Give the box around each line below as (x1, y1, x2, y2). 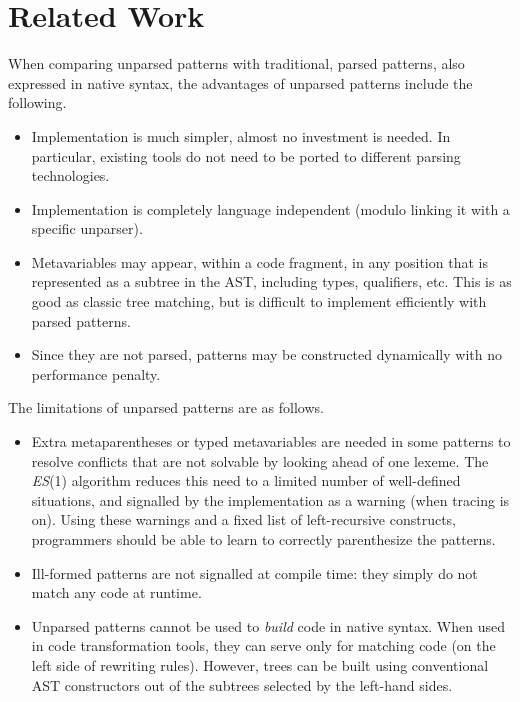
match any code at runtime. (31, 582, 202, 603)
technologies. (31, 165, 110, 186)
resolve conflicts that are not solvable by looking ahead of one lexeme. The (31, 450, 489, 471)
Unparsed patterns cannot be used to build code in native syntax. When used (31, 615, 505, 636)
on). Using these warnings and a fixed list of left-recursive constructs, (31, 509, 456, 530)
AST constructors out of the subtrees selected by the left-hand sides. (31, 674, 453, 695)
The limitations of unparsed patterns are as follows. (8, 397, 324, 418)
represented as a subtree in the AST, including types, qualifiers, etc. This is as (31, 271, 512, 292)
